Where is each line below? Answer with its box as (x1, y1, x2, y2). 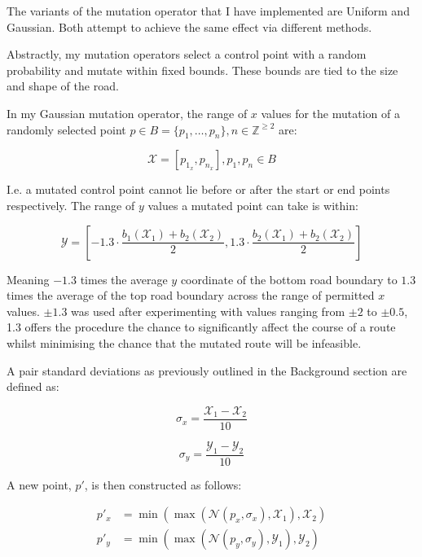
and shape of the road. (7, 77, 119, 94)
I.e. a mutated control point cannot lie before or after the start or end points (7, 181, 390, 198)
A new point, (7, 476, 72, 493)
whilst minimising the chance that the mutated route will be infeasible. (7, 334, 362, 351)
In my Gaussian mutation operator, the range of (7, 104, 248, 121)
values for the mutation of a (261, 104, 400, 121)
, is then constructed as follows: (84, 476, 242, 493)
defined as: (7, 378, 59, 395)
